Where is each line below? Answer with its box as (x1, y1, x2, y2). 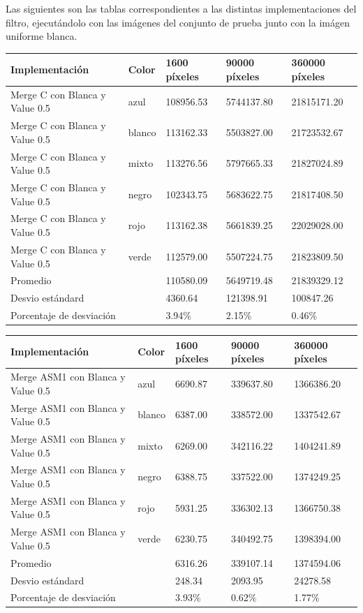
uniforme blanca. (6, 29, 77, 43)
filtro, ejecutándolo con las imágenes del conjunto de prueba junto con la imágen (6, 15, 350, 29)
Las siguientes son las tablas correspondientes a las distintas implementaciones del (6, 1, 357, 15)
